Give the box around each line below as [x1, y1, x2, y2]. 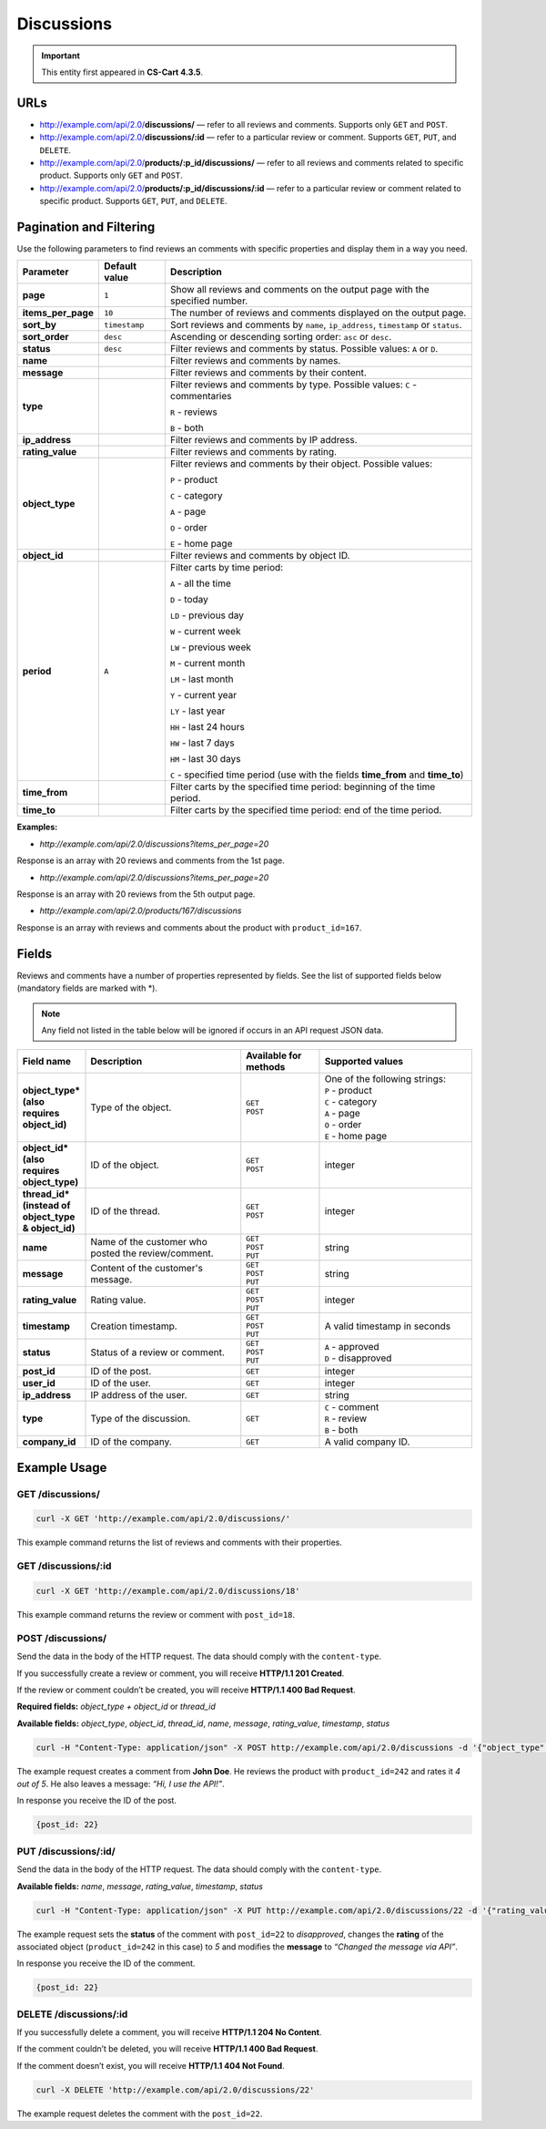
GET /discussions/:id [16, 1559, 112, 1572]
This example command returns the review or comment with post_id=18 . [16, 1609, 296, 1620]
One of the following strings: [324, 1073, 446, 1085]
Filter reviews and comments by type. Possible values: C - [169, 378, 418, 391]
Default [103, 260, 136, 273]
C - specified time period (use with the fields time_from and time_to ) [169, 768, 464, 781]
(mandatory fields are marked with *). [16, 982, 158, 993]
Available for [246, 1049, 302, 1062]
